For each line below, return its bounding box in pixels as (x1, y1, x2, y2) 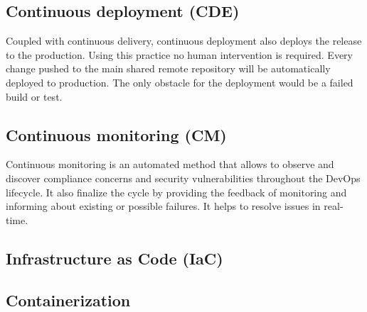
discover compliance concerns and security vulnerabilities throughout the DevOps (6, 170, 361, 185)
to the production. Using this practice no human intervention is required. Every (6, 47, 353, 62)
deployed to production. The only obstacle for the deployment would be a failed (6, 74, 353, 89)
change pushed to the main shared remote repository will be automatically (6, 61, 331, 76)
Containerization (6, 289, 131, 311)
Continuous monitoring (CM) (6, 123, 227, 145)
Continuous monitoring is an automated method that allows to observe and (6, 157, 334, 172)
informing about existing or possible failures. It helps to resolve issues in (6, 199, 321, 213)
